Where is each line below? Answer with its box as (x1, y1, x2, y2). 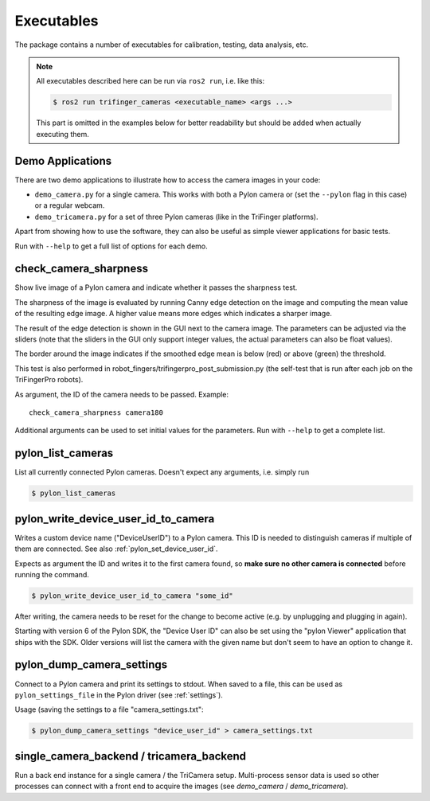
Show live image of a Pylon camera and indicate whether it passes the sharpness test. (14, 283, 298, 292)
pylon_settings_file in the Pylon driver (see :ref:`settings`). (14, 690, 223, 700)
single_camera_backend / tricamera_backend (14, 749, 247, 763)
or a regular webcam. (34, 201, 105, 210)
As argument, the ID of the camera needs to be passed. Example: (14, 389, 229, 399)
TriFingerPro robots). (14, 375, 84, 385)
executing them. (36, 129, 89, 139)
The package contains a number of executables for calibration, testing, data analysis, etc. (14, 40, 309, 49)
